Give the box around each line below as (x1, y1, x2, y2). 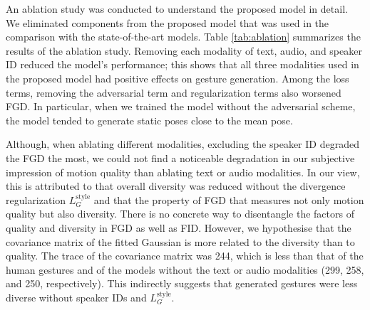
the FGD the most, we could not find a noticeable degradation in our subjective (6, 150, 355, 165)
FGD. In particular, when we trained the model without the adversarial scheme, (6, 99, 356, 114)
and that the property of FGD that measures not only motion (93, 192, 364, 207)
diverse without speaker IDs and (6, 289, 147, 304)
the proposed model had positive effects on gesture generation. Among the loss (6, 70, 349, 85)
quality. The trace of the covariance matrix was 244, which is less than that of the (6, 248, 364, 263)
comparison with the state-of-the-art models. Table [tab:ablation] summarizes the (6, 29, 361, 44)
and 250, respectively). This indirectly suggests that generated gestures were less (6, 276, 358, 291)
